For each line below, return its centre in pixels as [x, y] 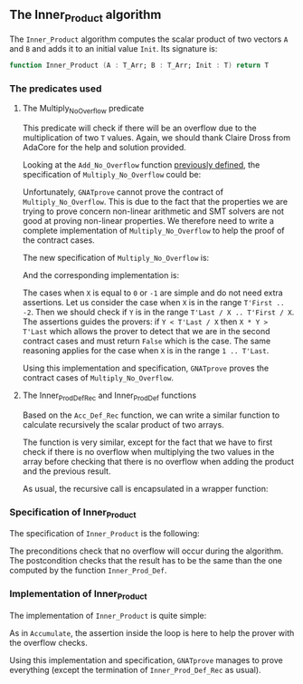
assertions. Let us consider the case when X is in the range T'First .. [153, 302]
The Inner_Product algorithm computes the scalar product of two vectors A [149, 39]
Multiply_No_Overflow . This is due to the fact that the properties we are [155, 201]
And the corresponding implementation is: [101, 275]
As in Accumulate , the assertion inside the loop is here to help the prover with [152, 632]
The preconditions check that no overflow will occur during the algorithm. [147, 551]
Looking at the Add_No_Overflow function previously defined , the [141, 164]
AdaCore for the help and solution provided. [104, 147]
